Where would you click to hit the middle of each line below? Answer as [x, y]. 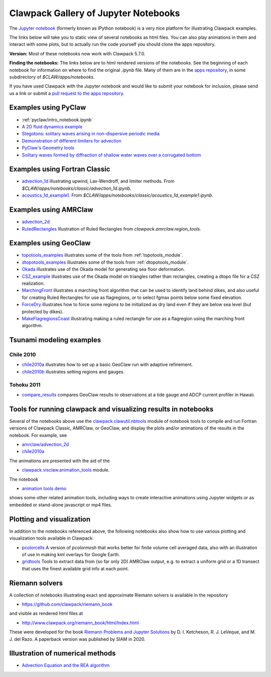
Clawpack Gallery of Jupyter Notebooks [95, 13]
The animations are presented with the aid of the [59, 461]
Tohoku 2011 [25, 385]
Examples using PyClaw [48, 107]
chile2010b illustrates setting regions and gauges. [73, 371]
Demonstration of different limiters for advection [72, 140]
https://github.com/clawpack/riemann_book [67, 604]
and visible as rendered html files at [46, 614]
